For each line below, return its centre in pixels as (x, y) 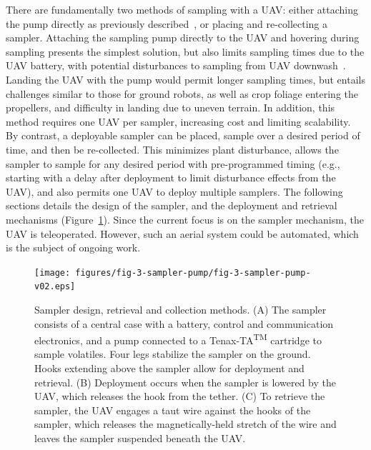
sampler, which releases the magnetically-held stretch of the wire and (185, 424)
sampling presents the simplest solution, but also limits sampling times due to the (185, 51)
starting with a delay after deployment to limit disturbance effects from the (171, 177)
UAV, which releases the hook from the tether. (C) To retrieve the (180, 396)
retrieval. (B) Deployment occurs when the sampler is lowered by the (185, 382)
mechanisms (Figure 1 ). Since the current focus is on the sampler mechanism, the (185, 219)
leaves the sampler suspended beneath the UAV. (140, 438)
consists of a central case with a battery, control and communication (184, 323)
